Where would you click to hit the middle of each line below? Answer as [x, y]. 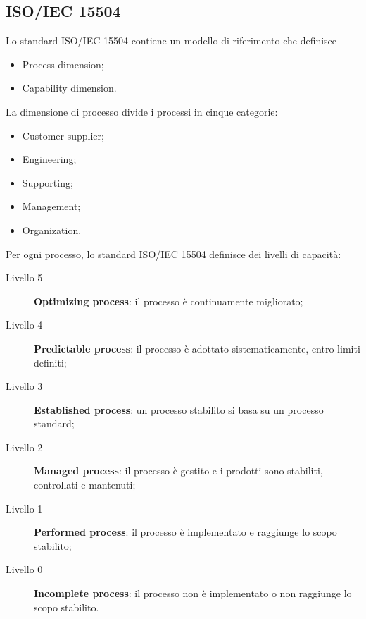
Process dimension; [63, 64]
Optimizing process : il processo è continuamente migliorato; [169, 301]
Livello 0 [24, 569]
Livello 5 [24, 277]
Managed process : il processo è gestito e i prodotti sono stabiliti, [178, 471]
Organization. [52, 229]
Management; [51, 206]
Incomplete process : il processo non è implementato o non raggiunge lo [193, 593]
